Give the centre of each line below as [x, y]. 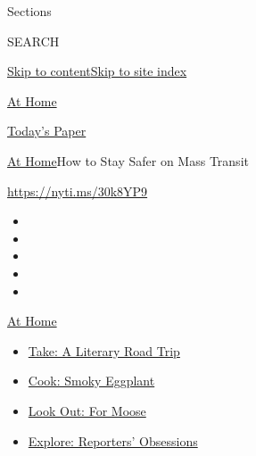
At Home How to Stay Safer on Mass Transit [128, 160]
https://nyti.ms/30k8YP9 [78, 191]
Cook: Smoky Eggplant [91, 381]
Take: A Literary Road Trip [104, 350]
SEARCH [33, 41]
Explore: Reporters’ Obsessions [113, 440]
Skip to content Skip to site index [97, 71]
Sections [29, 11]
